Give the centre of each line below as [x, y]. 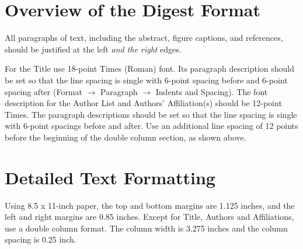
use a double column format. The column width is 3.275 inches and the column [146, 228]
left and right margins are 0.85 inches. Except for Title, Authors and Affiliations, [149, 217]
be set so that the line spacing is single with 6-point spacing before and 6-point [146, 80]
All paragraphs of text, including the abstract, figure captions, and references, [144, 38]
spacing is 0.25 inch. [41, 239]
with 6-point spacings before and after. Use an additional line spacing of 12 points [151, 126]
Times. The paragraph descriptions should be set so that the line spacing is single [151, 114]
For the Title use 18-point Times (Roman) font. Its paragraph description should [150, 69]
